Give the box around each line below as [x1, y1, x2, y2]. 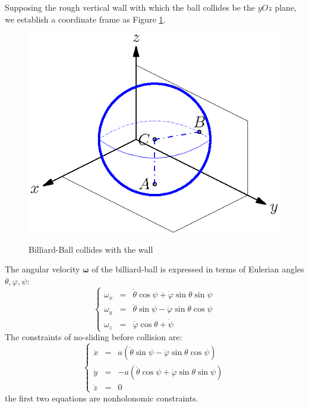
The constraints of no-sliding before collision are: [5, 331, 182, 343]
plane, [275, 1, 297, 13]
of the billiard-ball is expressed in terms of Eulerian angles [92, 263, 304, 275]
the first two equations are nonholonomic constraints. [5, 391, 198, 404]
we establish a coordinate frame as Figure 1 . [5, 12, 166, 25]
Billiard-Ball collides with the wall [29, 243, 153, 255]
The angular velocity [5, 263, 80, 275]
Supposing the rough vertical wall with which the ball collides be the [5, 1, 256, 13]
